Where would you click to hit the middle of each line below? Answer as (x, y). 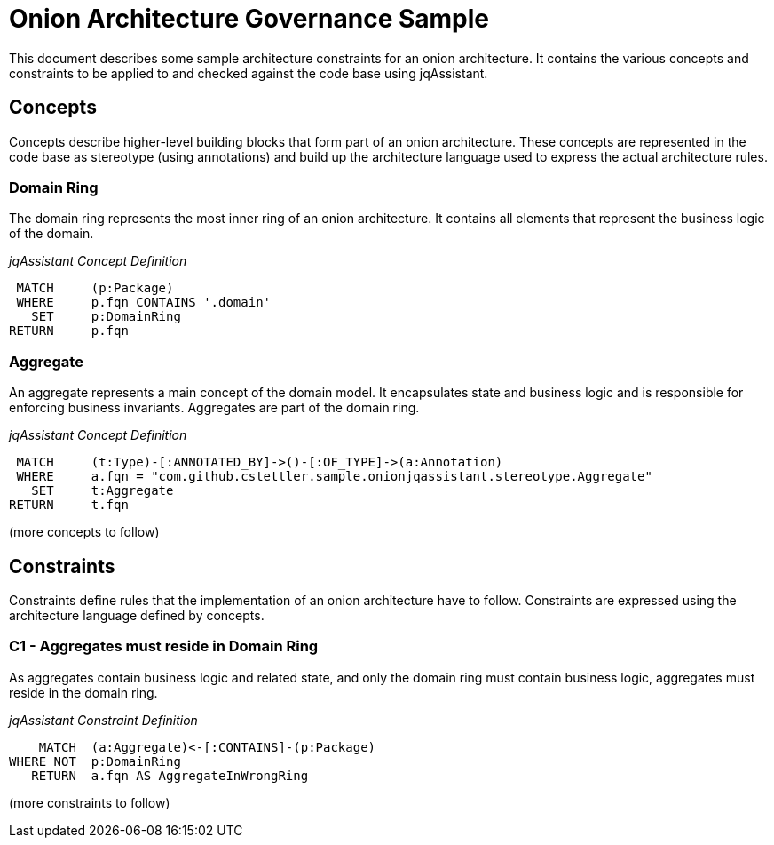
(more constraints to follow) (90, 802)
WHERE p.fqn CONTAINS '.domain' (144, 303)
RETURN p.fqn (69, 331)
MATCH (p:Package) (95, 288)
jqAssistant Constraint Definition (103, 720)
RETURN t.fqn (69, 505)
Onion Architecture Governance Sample (249, 19)
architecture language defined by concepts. (137, 615)
